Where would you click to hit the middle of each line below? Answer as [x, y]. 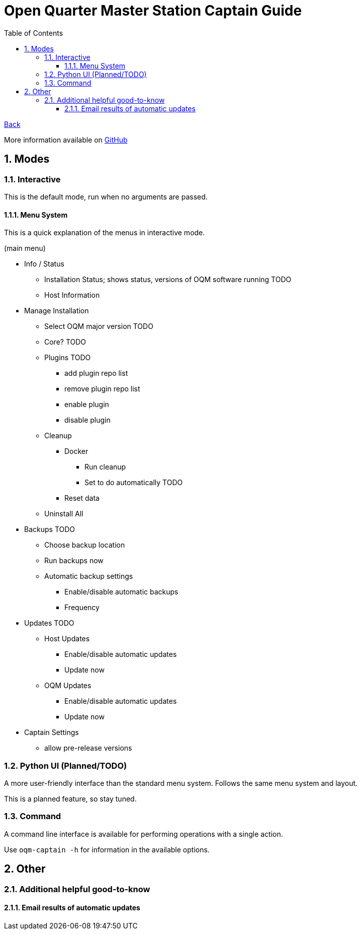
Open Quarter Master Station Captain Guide [153, 11]
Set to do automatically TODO [134, 483]
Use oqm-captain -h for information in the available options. [107, 849]
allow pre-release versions [88, 748]
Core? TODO [65, 342]
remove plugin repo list [102, 389]
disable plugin [87, 420]
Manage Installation [57, 311]
